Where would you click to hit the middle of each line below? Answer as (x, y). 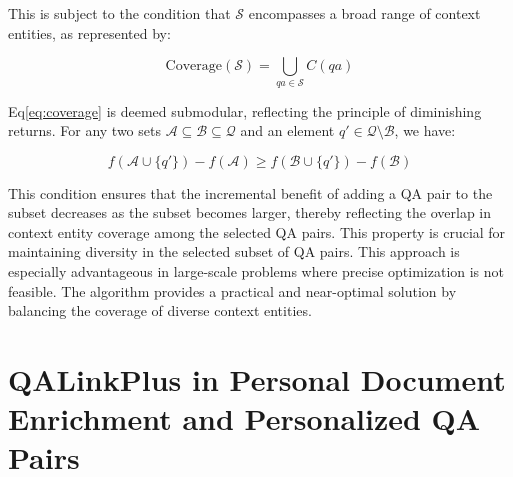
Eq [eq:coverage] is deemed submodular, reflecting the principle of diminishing (245, 110)
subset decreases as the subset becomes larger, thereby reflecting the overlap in (249, 212)
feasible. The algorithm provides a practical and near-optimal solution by (232, 290)
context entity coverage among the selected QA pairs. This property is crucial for (257, 231)
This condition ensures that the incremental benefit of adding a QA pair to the (250, 192)
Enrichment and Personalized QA (244, 418)
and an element (287, 130)
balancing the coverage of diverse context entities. (160, 310)
